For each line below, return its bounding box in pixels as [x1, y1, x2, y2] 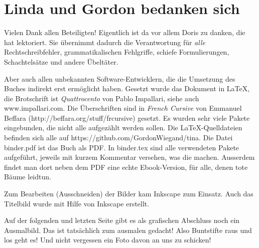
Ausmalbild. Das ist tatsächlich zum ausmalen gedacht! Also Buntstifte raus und [4, 224, 252, 235]
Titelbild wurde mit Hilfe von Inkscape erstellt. [4, 198, 150, 208]
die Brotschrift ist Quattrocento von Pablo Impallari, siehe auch [4, 93, 199, 103]
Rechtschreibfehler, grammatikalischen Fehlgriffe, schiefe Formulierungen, [4, 47, 229, 57]
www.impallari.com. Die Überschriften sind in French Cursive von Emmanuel [4, 103, 242, 113]
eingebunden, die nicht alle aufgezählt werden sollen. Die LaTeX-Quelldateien [4, 122, 242, 133]
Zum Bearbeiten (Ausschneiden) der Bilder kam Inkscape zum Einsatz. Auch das [4, 188, 253, 199]
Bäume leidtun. [4, 171, 51, 182]
